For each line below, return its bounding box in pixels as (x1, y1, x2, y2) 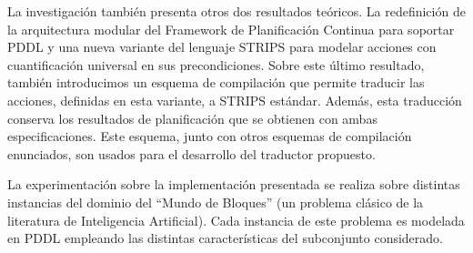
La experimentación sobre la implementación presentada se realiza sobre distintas (7, 175, 460, 194)
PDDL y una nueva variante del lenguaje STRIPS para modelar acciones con (7, 37, 437, 56)
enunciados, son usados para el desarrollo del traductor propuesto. (7, 144, 376, 163)
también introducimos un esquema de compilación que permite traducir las (7, 73, 425, 92)
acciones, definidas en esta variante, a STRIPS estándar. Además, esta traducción (7, 90, 462, 109)
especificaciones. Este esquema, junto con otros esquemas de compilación (7, 126, 412, 146)
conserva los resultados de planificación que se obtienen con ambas (7, 108, 377, 127)
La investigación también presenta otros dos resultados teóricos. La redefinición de (7, 2, 466, 20)
